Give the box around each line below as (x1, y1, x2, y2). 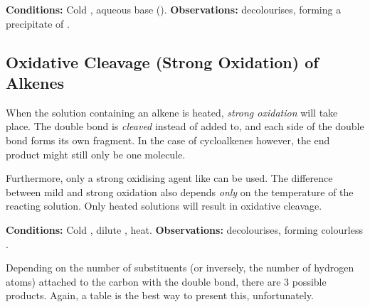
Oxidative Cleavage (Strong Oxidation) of (6, 50, 319, 72)
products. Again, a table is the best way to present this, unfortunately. (6, 288, 314, 303)
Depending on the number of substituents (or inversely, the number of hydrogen (6, 260, 354, 275)
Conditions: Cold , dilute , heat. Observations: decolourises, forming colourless (6, 222, 363, 237)
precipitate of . (6, 16, 70, 31)
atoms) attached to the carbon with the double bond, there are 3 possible (6, 274, 327, 289)
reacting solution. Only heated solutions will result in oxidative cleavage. (6, 198, 322, 213)
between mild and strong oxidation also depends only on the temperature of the (6, 184, 354, 199)
